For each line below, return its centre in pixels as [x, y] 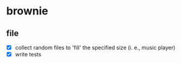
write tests [28, 55]
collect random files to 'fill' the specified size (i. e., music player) [95, 47]
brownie [27, 11]
